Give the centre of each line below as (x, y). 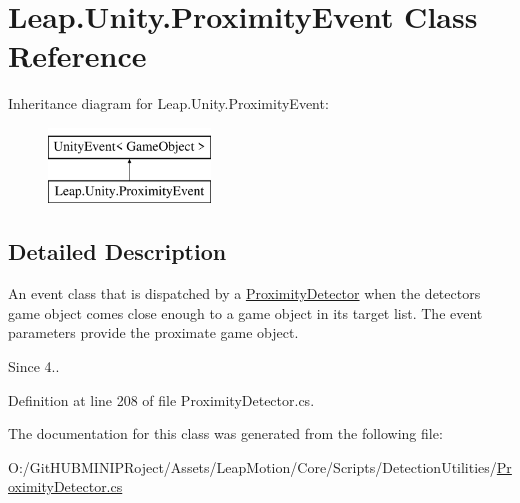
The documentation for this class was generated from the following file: (225, 433)
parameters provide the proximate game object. (153, 332)
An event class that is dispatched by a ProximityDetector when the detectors (244, 293)
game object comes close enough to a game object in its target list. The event (245, 312)
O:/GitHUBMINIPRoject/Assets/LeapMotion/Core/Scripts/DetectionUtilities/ (252, 466)
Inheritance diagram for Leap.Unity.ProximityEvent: (168, 103)
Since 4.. (34, 366)
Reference (77, 55)
